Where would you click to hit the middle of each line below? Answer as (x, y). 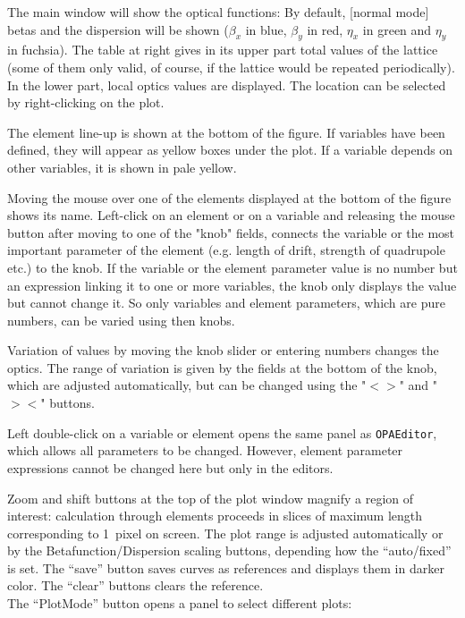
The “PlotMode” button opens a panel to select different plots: (180, 603)
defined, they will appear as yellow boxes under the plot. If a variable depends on (230, 150)
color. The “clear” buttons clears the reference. (135, 585)
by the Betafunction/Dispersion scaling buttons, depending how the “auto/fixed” (229, 550)
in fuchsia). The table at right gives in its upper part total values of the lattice (223, 50)
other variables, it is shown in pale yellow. (122, 167)
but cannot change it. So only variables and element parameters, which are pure (226, 303)
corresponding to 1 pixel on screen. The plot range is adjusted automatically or (225, 533)
